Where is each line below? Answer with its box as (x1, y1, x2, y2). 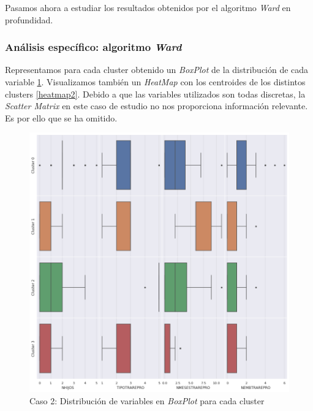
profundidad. (5, 13, 53, 26)
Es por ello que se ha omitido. (5, 111, 118, 124)
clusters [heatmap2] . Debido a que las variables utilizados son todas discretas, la (5, 87, 306, 100)
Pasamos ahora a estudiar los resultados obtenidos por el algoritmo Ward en (5, 1, 291, 13)
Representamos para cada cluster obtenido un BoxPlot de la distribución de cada (5, 63, 309, 76)
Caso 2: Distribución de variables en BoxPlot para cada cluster (29, 394, 265, 407)
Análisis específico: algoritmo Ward (5, 39, 182, 55)
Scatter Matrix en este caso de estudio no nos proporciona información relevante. (5, 99, 308, 112)
